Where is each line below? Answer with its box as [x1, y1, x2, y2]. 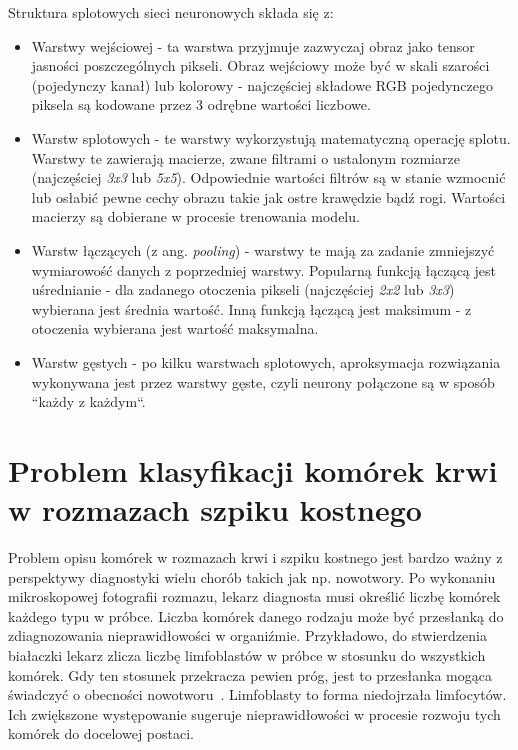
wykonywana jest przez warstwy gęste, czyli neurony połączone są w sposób [31, 371, 495, 392]
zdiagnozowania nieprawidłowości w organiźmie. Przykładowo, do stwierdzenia [8, 625, 487, 646]
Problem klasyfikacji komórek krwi [8, 449, 498, 490]
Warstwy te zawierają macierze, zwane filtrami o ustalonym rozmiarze [31, 147, 460, 168]
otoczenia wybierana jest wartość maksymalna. [31, 318, 319, 339]
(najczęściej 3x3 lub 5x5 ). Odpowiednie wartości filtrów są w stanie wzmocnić [31, 167, 506, 188]
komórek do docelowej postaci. [8, 723, 194, 744]
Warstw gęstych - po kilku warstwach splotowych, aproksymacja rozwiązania [31, 351, 501, 372]
